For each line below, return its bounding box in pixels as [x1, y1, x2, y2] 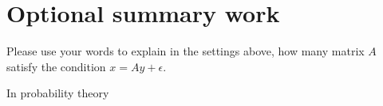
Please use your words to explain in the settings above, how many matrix [6, 43, 365, 59]
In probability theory [6, 85, 109, 101]
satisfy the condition [6, 58, 106, 74]
